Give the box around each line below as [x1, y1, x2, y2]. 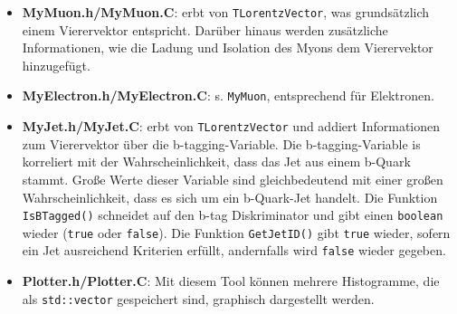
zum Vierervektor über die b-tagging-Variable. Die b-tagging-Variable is [22, 134, 421, 153]
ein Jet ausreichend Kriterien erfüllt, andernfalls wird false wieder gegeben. [22, 241, 446, 260]
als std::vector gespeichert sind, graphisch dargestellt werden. [22, 289, 375, 308]
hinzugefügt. [22, 55, 90, 74]
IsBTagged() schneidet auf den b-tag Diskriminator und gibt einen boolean [22, 205, 443, 224]
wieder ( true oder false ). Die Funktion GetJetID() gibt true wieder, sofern [22, 223, 451, 242]
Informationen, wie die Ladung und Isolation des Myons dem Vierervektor [22, 38, 433, 57]
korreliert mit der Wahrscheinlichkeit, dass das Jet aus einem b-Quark [22, 152, 411, 171]
